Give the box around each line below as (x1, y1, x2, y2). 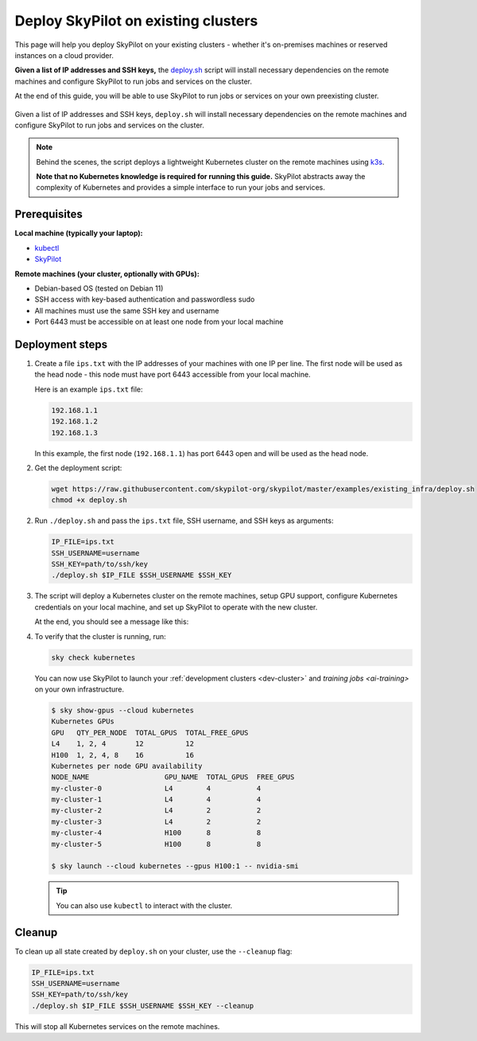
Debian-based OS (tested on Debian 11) (34, 283, 164, 293)
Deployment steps (14, 337, 107, 351)
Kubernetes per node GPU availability (51, 761, 203, 770)
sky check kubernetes (51, 653, 136, 662)
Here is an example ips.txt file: (34, 384, 143, 394)
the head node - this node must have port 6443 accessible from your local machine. (34, 370, 311, 380)
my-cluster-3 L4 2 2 (51, 817, 262, 826)
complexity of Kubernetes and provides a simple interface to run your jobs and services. (36, 183, 325, 193)
